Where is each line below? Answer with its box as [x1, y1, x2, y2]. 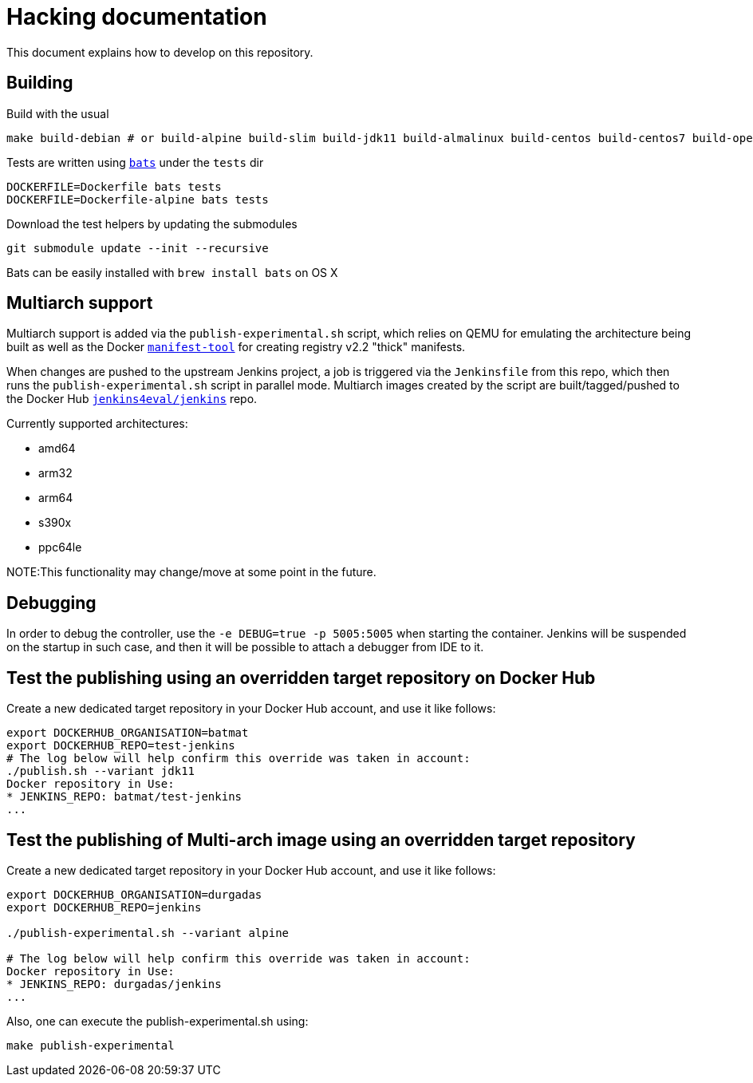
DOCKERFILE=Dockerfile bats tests [6, 180, 222, 193]
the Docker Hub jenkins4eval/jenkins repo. [6, 392, 258, 406]
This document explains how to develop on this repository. [6, 45, 313, 59]
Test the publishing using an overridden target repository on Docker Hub [6, 667, 596, 688]
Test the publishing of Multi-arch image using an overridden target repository [6, 829, 636, 850]
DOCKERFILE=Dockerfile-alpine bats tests [6, 192, 269, 206]
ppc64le [38, 540, 82, 555]
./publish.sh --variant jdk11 [6, 765, 195, 778]
